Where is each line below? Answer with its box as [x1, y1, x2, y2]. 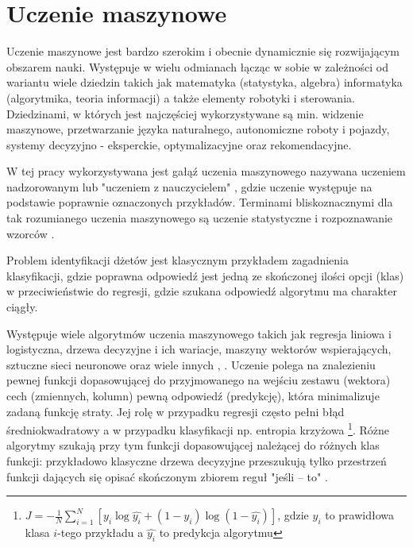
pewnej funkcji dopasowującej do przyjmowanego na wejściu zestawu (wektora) [6, 372, 391, 388]
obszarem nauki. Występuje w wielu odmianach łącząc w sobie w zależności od [6, 58, 388, 75]
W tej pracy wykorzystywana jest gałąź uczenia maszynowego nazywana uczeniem [6, 163, 406, 179]
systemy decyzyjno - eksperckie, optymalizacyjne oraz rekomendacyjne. [6, 136, 352, 152]
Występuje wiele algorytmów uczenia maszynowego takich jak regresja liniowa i [6, 325, 392, 342]
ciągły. [6, 299, 38, 315]
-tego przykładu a [57, 524, 144, 541]
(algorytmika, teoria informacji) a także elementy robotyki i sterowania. [6, 89, 355, 106]
